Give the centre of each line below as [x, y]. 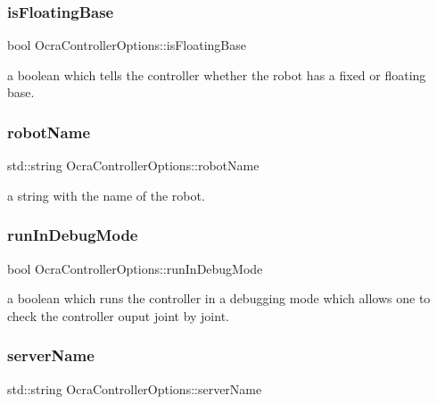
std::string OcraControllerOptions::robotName [133, 165]
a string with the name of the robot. [106, 195]
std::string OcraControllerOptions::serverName [135, 388]
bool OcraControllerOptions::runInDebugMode [135, 268]
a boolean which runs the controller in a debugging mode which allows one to [219, 298]
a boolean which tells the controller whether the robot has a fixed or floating [217, 74]
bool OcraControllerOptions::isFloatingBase [127, 45]
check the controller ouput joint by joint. [118, 315]
